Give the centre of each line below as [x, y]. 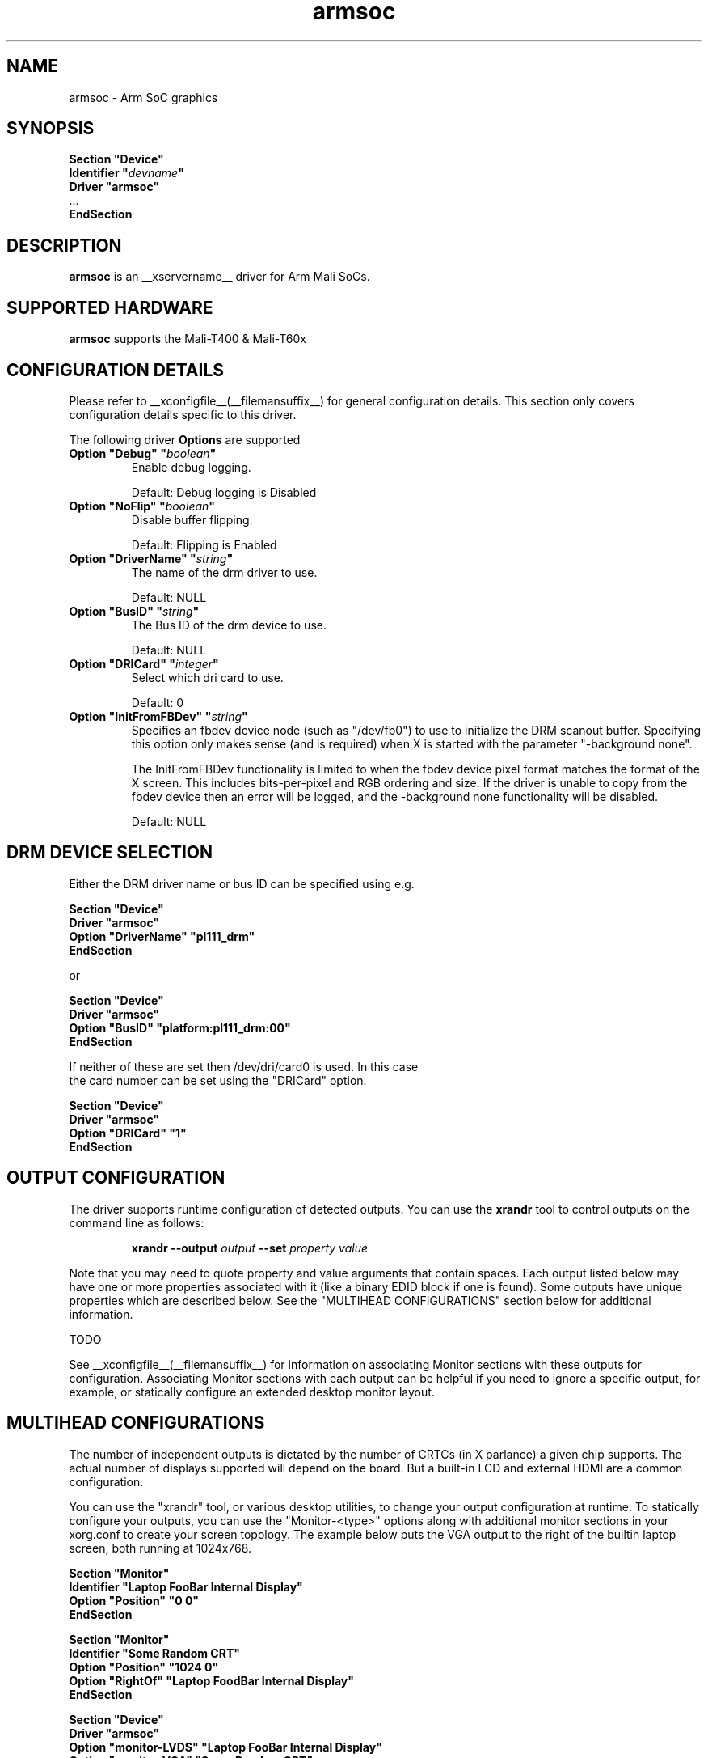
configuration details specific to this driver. [183, 414]
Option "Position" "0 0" [134, 1600]
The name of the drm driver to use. [224, 572]
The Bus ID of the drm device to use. [229, 625]
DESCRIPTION [64, 245]
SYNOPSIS [51, 129]
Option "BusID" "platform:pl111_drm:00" [180, 1027]
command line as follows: [137, 1222]
